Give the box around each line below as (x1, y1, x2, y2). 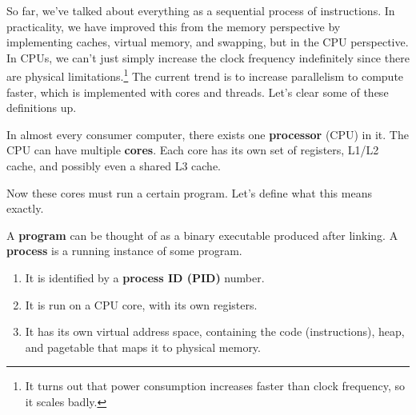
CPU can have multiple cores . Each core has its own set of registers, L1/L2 (6, 142, 379, 158)
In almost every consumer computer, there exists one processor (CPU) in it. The (6, 126, 409, 142)
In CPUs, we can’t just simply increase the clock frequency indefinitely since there (6, 49, 410, 66)
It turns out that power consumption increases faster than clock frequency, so (25, 377, 406, 394)
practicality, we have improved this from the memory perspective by (6, 18, 341, 34)
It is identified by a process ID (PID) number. (25, 269, 265, 285)
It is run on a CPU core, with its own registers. (25, 296, 258, 313)
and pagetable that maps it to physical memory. (25, 338, 261, 355)
